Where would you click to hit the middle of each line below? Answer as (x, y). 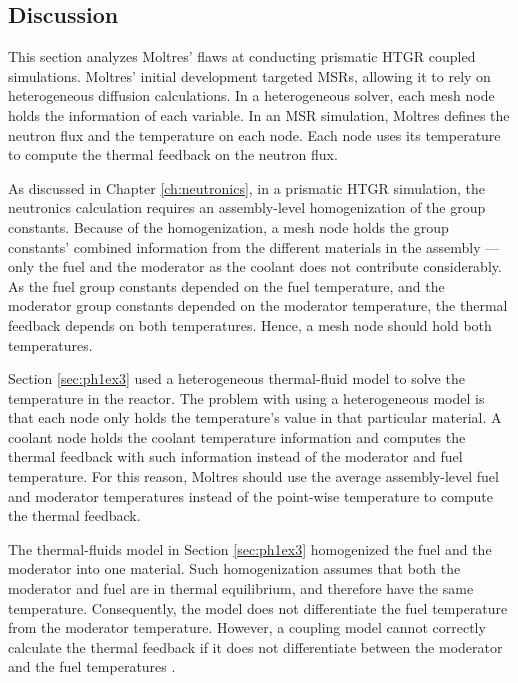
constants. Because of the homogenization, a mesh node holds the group (228, 226)
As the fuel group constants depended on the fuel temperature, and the (226, 285)
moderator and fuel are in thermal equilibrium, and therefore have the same (241, 588)
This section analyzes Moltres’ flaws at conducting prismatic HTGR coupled (242, 56)
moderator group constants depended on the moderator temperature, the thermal (258, 305)
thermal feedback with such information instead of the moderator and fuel (235, 456)
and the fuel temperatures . (92, 666)
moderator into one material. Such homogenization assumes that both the (234, 568)
